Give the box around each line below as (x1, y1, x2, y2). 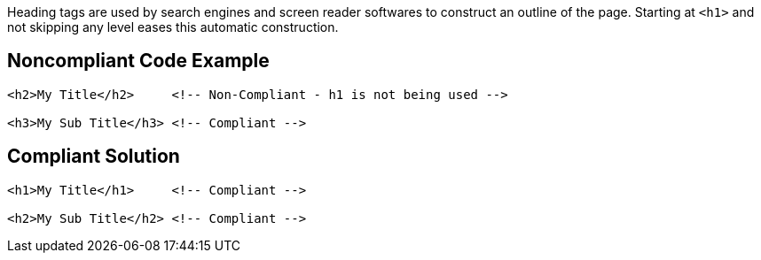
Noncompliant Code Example (7, 50, 270, 73)
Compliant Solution (7, 145, 180, 168)
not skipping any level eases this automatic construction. (7, 19, 339, 34)
